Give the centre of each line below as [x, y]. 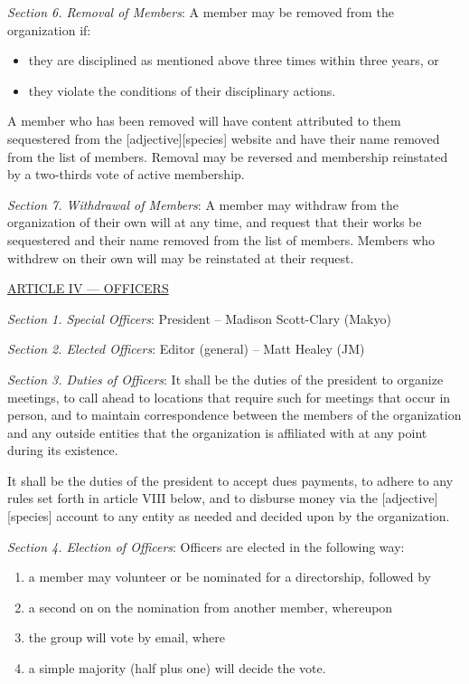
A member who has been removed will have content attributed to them [204, 121]
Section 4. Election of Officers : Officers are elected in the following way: [206, 546]
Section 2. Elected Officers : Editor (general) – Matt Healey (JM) [186, 349]
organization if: [49, 29]
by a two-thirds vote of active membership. [126, 174]
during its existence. [63, 450]
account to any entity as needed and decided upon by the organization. [253, 516]
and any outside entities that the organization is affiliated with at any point [217, 432]
